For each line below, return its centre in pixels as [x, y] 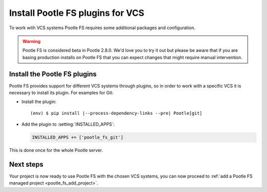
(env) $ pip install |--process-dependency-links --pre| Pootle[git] [116, 113]
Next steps [26, 164]
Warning [31, 41]
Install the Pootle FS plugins [53, 74]
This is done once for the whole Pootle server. [56, 150]
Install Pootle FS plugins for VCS [77, 13]
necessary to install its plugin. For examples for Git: [61, 93]
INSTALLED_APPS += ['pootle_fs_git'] [78, 138]
